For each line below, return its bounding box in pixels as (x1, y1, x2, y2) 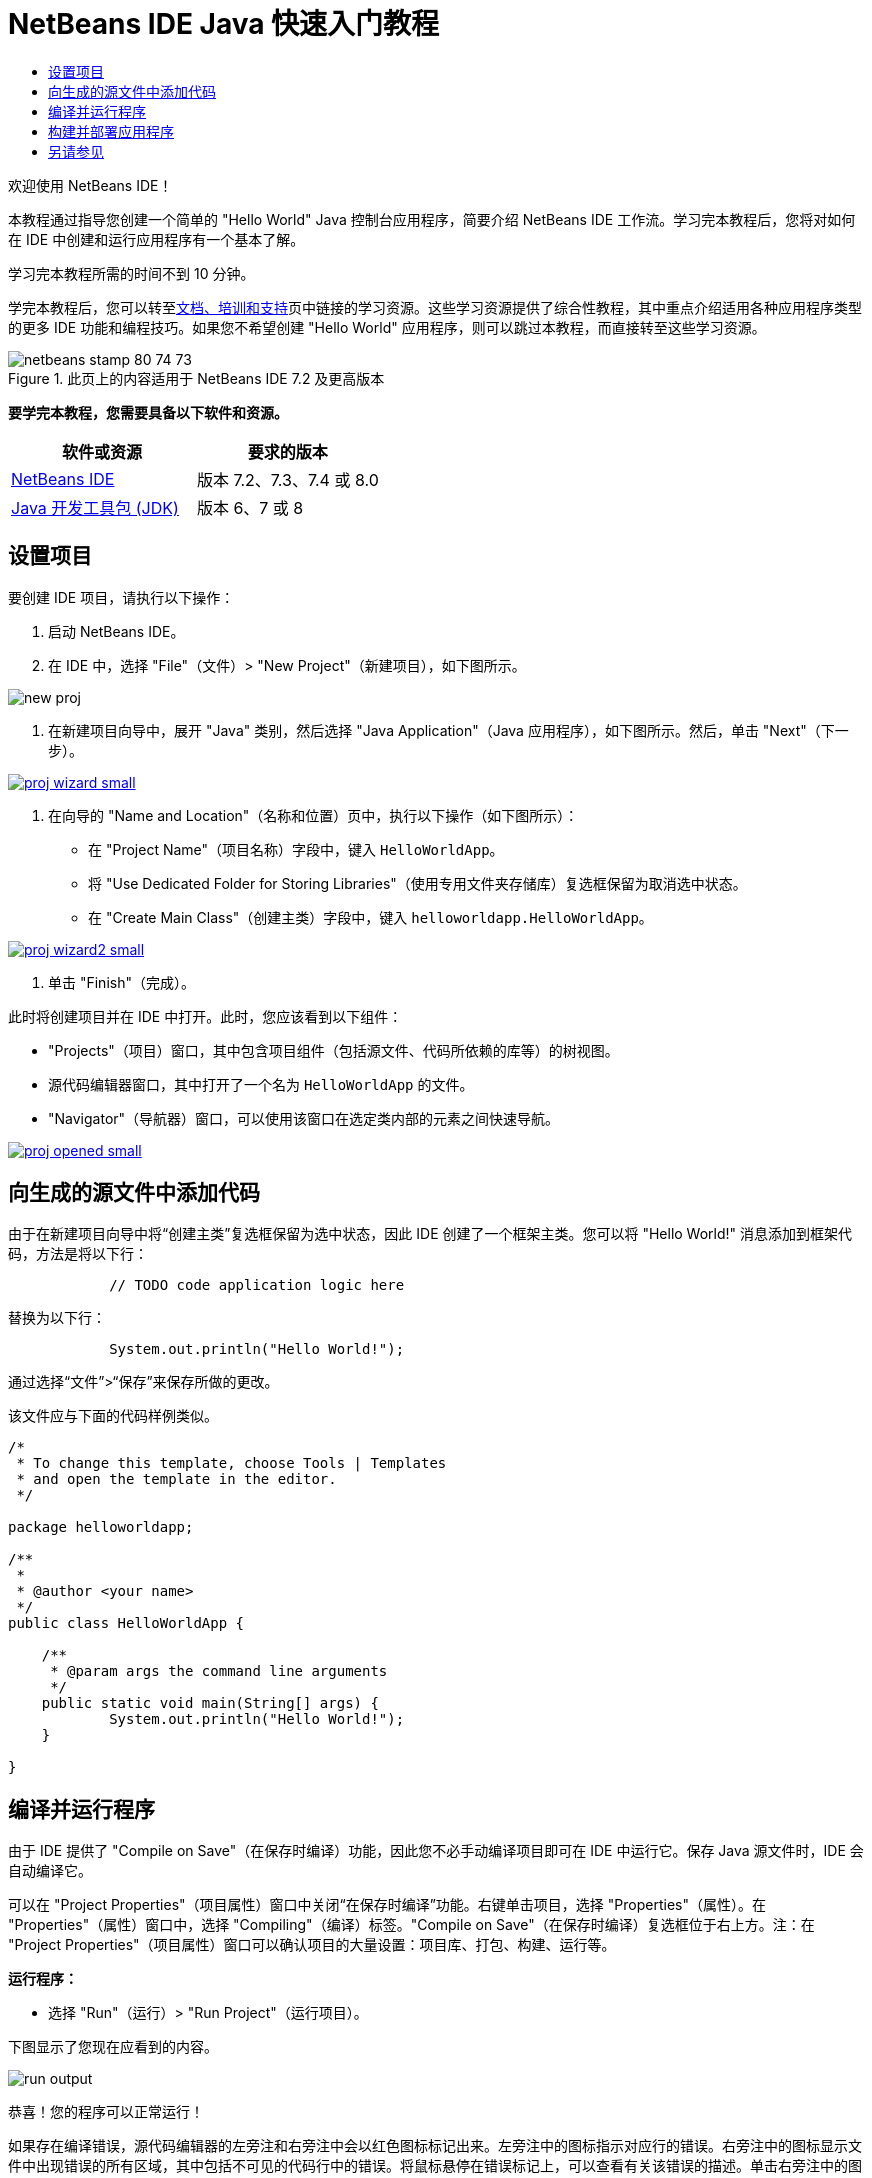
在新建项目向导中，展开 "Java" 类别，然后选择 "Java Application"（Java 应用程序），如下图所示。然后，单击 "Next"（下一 (48, 721, 849, 739)
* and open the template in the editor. (16, 1471, 337, 1488)
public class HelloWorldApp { (8, 1615, 245, 1632)
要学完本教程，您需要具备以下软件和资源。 (8, 403, 288, 421)
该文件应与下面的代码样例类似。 (8, 1407, 218, 1425)
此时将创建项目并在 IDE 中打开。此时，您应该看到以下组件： (8, 1007, 403, 1025)
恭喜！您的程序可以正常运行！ (8, 2103, 204, 2121)
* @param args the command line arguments (50, 1663, 388, 1680)
